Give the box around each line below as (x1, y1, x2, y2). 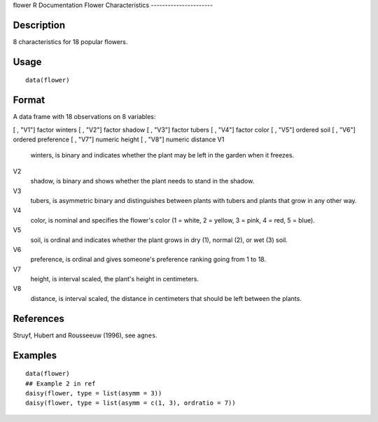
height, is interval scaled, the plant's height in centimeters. (30, 275, 199, 283)
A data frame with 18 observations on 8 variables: (13, 113, 156, 121)
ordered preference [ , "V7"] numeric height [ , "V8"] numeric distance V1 (13, 135, 225, 143)
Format (13, 94, 45, 106)
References (13, 312, 64, 325)
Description (13, 19, 66, 31)
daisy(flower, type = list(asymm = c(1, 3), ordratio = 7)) (25, 399, 236, 407)
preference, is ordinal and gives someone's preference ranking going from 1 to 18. (30, 255, 266, 264)
